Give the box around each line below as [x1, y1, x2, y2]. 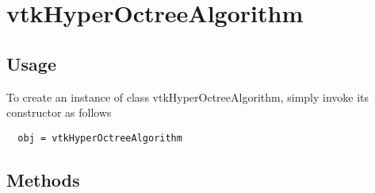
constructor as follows [6, 104, 112, 121]
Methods [6, 167, 80, 191]
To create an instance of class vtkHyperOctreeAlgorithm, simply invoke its [6, 88, 369, 105]
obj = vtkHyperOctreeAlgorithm [17, 132, 182, 144]
